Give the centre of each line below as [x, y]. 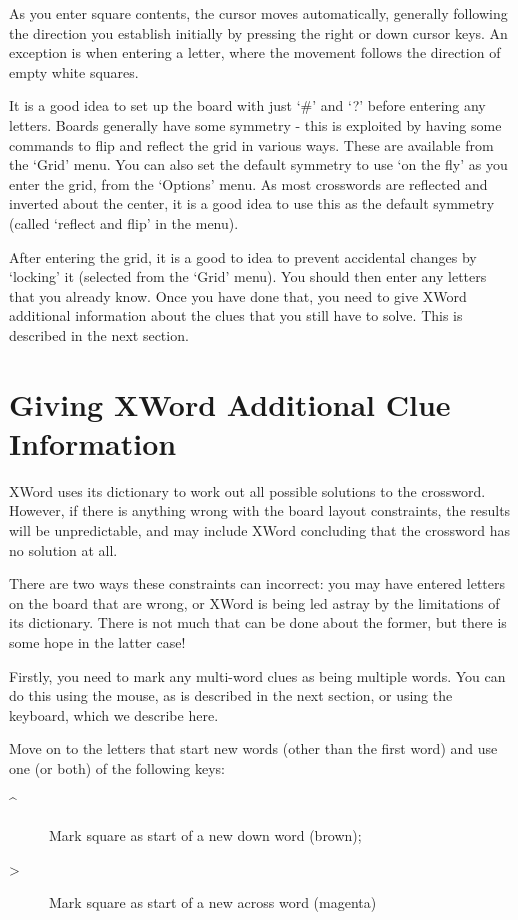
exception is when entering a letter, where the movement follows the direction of [255, 52]
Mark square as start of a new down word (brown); [205, 835]
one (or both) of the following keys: [117, 767]
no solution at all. [63, 549]
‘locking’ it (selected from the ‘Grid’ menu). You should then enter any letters [248, 276]
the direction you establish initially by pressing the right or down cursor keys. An [258, 32]
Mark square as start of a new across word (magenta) [213, 902]
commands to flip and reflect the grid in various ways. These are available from [251, 144]
